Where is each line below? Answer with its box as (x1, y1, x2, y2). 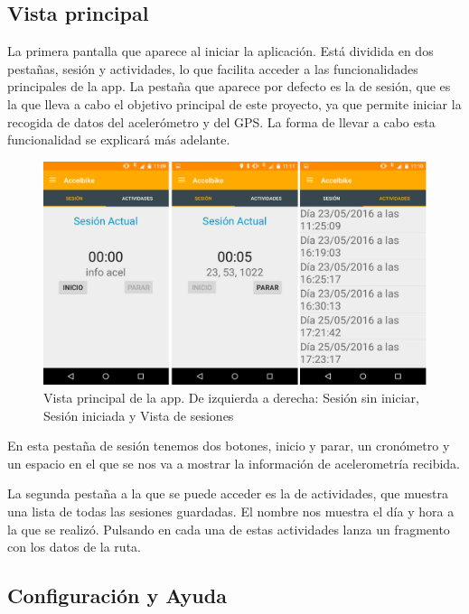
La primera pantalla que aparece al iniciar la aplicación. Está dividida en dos (7, 42, 434, 60)
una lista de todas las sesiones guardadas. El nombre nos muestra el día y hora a (7, 501, 455, 520)
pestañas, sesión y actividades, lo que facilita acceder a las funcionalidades (7, 59, 418, 78)
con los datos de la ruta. (7, 537, 141, 556)
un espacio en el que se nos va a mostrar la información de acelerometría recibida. (7, 453, 460, 472)
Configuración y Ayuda (7, 581, 227, 609)
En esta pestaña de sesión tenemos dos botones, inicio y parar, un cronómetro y (7, 436, 450, 455)
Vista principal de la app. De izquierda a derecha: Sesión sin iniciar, (43, 387, 419, 406)
